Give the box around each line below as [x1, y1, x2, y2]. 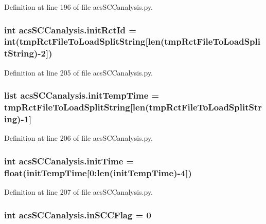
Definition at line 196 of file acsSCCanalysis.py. [4, 2, 153, 12]
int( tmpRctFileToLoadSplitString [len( [4, 35, 165, 48]
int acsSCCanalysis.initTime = [4, 154, 134, 167]
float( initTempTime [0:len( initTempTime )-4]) [4, 166, 192, 179]
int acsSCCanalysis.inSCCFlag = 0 [4, 208, 151, 221]
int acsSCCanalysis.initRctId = [4, 23, 136, 36]
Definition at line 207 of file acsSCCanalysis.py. [4, 186, 153, 197]
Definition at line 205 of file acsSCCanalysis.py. [4, 67, 153, 78]
